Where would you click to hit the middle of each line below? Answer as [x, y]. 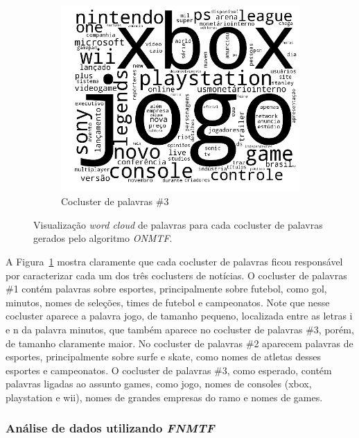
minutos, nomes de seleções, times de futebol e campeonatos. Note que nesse [168, 302]
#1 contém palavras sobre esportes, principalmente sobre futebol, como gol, [166, 289]
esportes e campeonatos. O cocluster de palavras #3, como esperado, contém [169, 370]
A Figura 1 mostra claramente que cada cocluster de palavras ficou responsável [174, 261]
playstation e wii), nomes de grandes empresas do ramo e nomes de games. [164, 397]
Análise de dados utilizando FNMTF [110, 428]
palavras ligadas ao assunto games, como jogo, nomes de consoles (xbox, [159, 384]
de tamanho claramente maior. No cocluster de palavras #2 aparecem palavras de [179, 343]
